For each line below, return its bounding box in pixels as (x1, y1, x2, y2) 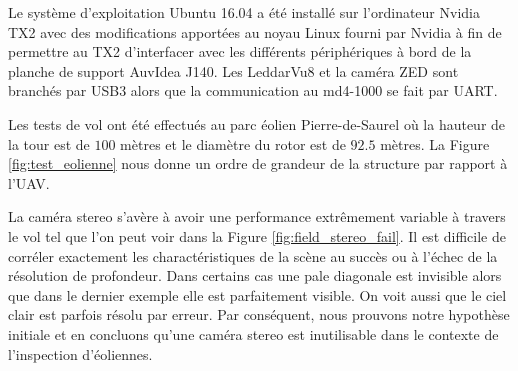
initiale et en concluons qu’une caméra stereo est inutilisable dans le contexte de (8, 323, 499, 344)
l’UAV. (8, 172, 50, 193)
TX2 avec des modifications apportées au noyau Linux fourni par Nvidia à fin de (8, 21, 502, 42)
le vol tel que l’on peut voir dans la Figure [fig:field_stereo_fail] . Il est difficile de (8, 225, 506, 246)
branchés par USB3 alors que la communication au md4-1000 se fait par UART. (8, 80, 498, 101)
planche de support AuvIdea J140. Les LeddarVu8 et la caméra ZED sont (8, 60, 459, 81)
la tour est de (8, 133, 90, 154)
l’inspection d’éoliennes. (8, 343, 153, 364)
